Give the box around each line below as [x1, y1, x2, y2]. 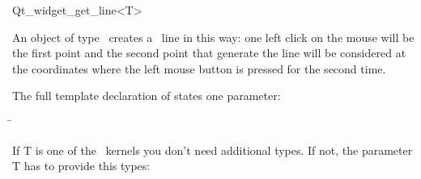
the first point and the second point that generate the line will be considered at [12, 44, 406, 61]
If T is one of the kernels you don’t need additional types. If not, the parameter [12, 141, 413, 158]
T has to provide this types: [12, 157, 151, 174]
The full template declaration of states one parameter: [12, 87, 281, 104]
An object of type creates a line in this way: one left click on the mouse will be [12, 28, 415, 45]
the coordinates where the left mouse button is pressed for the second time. [12, 60, 386, 77]
